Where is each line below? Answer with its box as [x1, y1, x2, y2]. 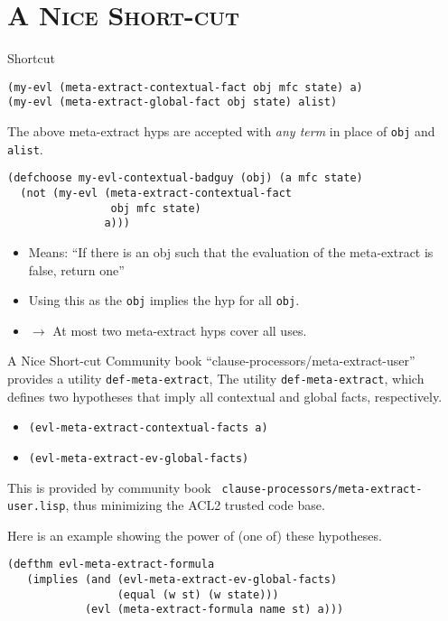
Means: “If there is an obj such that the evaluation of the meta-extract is [28, 242, 434, 261]
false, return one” [28, 260, 125, 279]
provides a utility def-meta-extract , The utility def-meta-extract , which [7, 369, 425, 387]
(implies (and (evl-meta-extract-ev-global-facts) [26, 573, 338, 587]
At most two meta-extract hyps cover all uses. [52, 320, 307, 339]
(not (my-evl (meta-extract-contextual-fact [20, 187, 292, 199]
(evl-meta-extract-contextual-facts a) [28, 422, 268, 435]
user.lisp [7, 500, 66, 514]
